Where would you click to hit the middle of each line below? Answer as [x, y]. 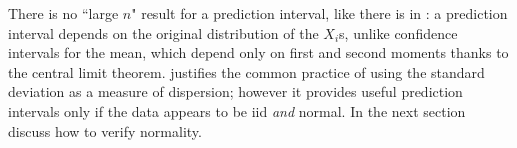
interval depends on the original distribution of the [163, 32]
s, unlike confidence [398, 32]
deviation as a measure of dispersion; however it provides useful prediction [235, 91]
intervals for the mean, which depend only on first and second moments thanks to [258, 52]
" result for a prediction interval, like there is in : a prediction [319, 13]
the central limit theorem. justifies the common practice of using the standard [246, 71]
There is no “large [63, 13]
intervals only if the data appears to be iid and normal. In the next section [237, 110]
